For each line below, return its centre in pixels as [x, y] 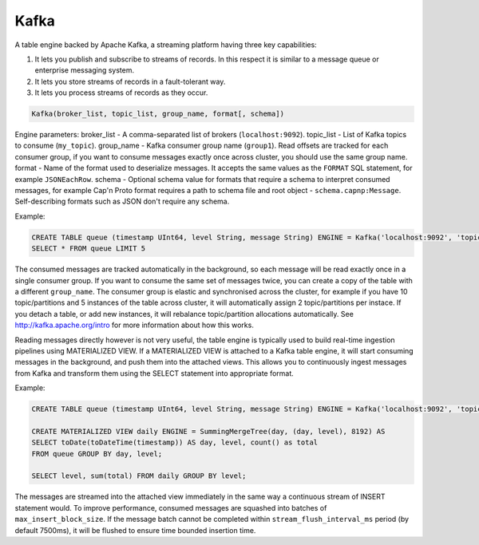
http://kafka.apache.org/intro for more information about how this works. [135, 325]
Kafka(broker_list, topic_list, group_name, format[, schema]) [158, 114]
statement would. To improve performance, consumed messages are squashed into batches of [171, 507]
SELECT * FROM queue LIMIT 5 [89, 249]
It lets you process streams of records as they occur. [121, 93]
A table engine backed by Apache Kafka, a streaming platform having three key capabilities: [166, 45]
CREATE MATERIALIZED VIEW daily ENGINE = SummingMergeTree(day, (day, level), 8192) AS [208, 431]
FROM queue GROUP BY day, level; [97, 454]
